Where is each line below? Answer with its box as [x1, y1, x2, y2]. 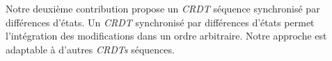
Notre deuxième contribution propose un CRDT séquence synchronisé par [6, 1, 320, 15]
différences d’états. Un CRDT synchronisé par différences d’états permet [6, 15, 315, 29]
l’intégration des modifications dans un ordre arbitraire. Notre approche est [6, 28, 327, 43]
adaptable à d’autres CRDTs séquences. [6, 42, 175, 56]
